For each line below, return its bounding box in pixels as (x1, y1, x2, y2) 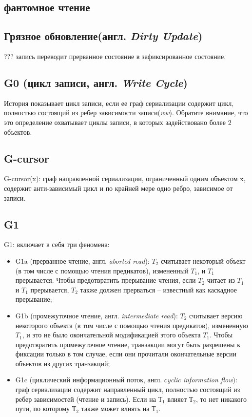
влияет (167, 394, 187, 404)
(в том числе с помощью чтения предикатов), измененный (15, 265, 189, 275)
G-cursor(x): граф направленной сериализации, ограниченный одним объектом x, (4, 173, 246, 184)
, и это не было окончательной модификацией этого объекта (22, 330, 201, 340)
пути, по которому (15, 403, 70, 414)
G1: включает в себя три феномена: (4, 239, 110, 250)
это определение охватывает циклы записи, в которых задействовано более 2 (4, 117, 232, 127)
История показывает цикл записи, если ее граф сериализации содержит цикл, (4, 98, 234, 108)
